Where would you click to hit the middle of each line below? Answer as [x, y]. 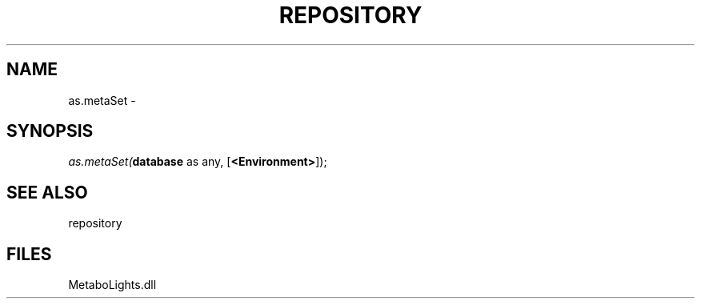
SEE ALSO [47, 192]
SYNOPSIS [50, 131]
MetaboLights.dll [112, 285]
